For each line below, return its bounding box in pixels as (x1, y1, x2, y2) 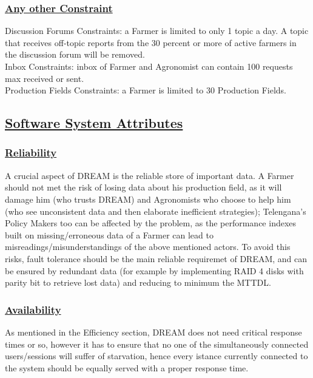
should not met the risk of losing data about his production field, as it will (5, 181, 282, 194)
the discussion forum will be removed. (5, 48, 145, 61)
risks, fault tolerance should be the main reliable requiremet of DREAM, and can (5, 252, 308, 265)
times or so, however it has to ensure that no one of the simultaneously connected (5, 337, 309, 350)
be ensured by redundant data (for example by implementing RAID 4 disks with (5, 264, 304, 277)
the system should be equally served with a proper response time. (5, 361, 249, 374)
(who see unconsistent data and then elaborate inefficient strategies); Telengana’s (5, 204, 306, 217)
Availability (5, 302, 61, 317)
